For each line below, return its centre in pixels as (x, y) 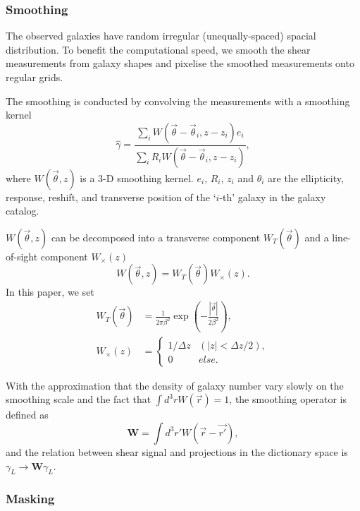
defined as (27, 415)
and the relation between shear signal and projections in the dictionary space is (177, 451)
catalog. (23, 211)
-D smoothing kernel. (148, 178)
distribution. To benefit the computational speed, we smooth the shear (158, 49)
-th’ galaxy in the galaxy (273, 197)
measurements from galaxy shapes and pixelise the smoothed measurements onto (180, 63)
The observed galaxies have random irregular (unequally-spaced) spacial (161, 36)
